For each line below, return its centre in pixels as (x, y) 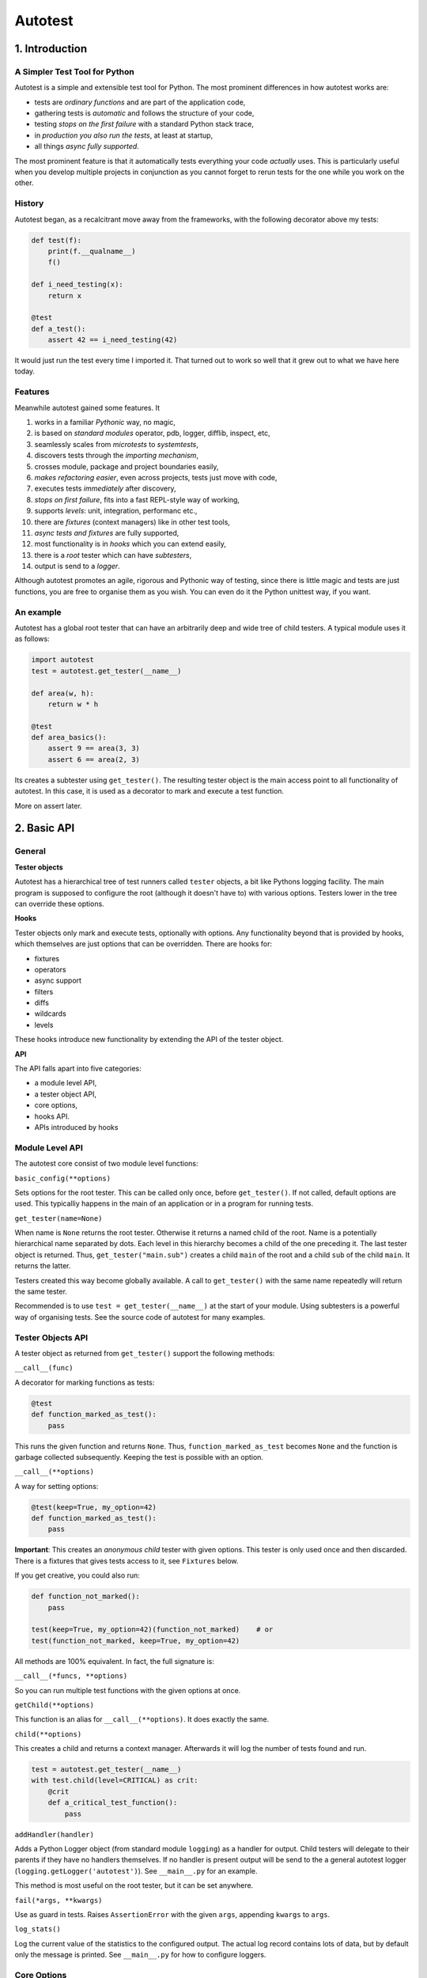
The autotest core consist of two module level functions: (106, 1164)
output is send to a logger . (77, 566)
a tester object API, (66, 1094)
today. (25, 371)
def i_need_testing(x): (77, 284)
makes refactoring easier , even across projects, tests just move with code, (156, 477)
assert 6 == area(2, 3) (94, 759)
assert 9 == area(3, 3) (94, 748)
